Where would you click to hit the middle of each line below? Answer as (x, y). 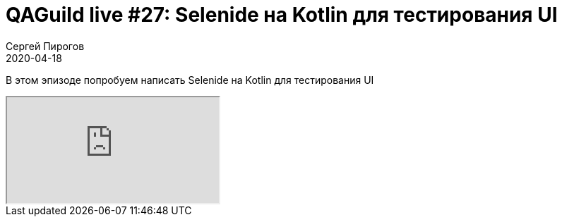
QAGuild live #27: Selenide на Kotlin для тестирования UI (282, 15)
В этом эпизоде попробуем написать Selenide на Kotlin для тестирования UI (190, 80)
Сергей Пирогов (45, 46)
